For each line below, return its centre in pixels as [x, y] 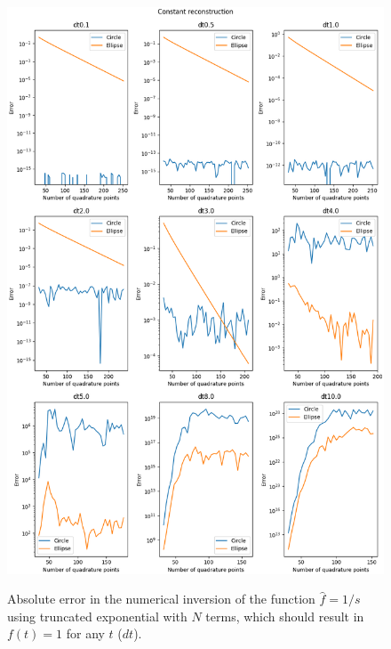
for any [85, 633]
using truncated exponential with [97, 616]
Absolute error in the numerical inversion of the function [161, 599]
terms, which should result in [285, 616]
